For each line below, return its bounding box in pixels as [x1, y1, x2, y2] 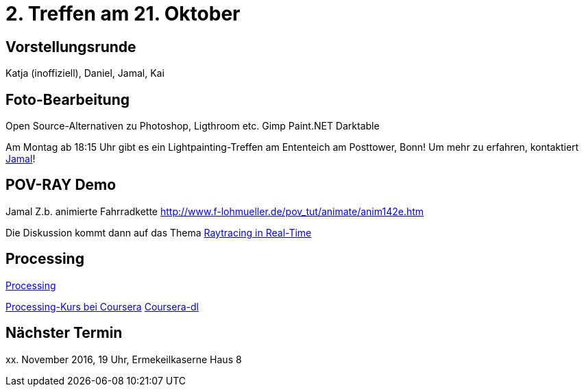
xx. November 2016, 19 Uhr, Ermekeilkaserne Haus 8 [5, 353, 242, 365]
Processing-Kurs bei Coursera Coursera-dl [5, 300, 199, 313]
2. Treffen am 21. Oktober [5, 2, 241, 25]
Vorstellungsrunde [5, 38, 136, 56]
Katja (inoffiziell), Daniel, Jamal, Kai [5, 67, 165, 79]
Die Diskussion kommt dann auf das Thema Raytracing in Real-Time [5, 226, 312, 238]
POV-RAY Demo [5, 176, 117, 194]
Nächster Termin [5, 324, 123, 342]
